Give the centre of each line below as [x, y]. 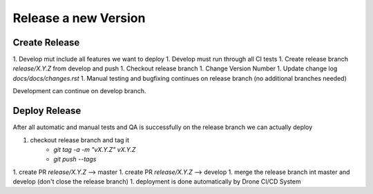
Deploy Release [47, 111]
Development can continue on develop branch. [79, 91]
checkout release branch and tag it [80, 140]
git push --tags [75, 159]
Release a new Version [79, 18]
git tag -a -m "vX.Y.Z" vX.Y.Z [95, 149]
